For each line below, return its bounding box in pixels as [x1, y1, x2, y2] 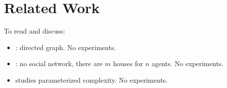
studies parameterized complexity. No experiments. [15, 74, 168, 85]
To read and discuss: [4, 26, 65, 36]
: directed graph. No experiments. [15, 42, 116, 52]
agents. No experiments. [151, 58, 224, 69]
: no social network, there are [15, 58, 103, 69]
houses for [113, 58, 143, 69]
